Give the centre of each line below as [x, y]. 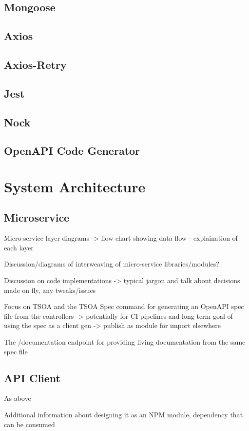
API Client [32, 378]
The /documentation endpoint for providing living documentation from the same [125, 342]
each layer [19, 247]
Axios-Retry [35, 64]
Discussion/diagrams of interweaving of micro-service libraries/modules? [112, 264]
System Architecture [75, 186]
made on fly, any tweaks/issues [50, 290]
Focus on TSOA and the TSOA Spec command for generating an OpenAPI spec [124, 306]
